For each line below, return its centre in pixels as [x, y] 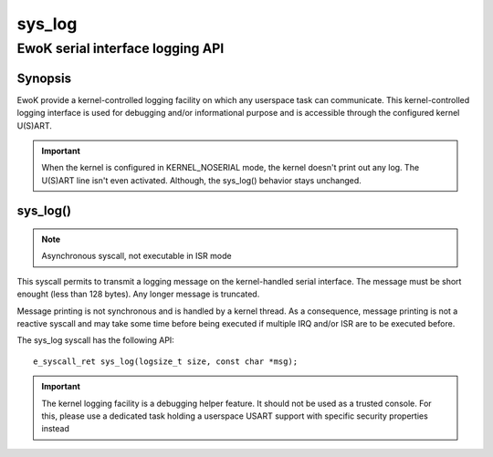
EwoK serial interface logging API [121, 48]
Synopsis [44, 78]
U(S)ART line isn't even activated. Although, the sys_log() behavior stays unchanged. [202, 180]
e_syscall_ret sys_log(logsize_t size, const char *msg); [166, 361]
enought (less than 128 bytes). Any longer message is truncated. [138, 294]
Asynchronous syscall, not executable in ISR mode [136, 256]
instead [56, 429]
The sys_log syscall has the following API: [96, 340]
